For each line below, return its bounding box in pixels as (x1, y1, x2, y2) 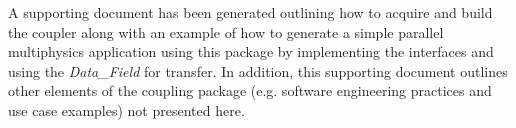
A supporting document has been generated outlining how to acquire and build (8, 2, 493, 22)
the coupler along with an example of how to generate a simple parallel (8, 21, 444, 42)
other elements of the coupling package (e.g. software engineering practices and (8, 80, 492, 101)
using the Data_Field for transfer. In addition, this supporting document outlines (8, 60, 508, 81)
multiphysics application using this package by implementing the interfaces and (8, 41, 494, 62)
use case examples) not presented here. (8, 99, 245, 120)
